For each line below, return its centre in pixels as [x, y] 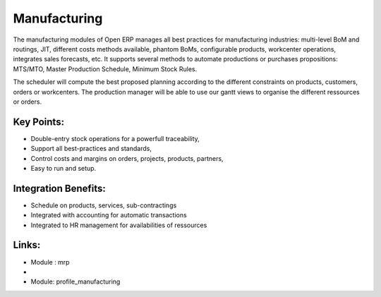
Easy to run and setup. [64, 168]
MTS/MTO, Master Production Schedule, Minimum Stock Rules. [105, 69]
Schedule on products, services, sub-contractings [104, 205]
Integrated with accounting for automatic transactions [109, 215]
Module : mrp [50, 262]
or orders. [28, 102]
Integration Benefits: [59, 188]
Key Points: [39, 122]
